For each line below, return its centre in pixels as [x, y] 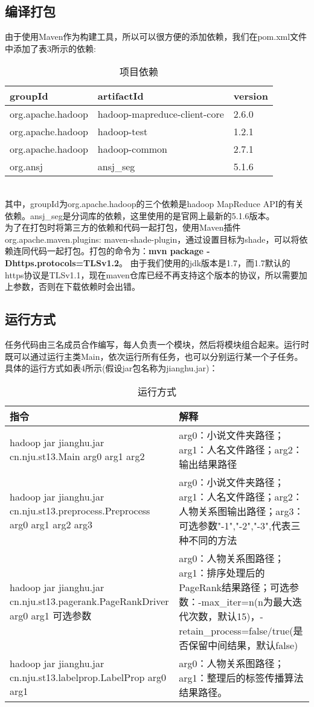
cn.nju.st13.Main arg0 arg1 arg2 [77, 456]
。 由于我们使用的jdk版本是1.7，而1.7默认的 [204, 262]
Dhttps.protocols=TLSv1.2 [62, 262]
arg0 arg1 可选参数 [51, 615]
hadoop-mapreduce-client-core [161, 114]
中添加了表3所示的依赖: [50, 48]
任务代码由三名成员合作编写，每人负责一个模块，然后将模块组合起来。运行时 [157, 344]
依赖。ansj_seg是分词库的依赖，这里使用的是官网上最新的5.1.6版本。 [140, 215]
